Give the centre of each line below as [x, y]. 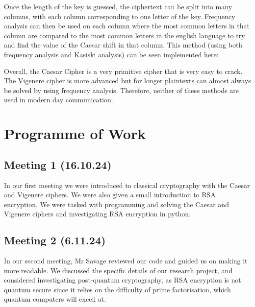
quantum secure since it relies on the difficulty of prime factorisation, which [117, 289]
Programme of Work [75, 133]
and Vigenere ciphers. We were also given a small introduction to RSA [110, 195]
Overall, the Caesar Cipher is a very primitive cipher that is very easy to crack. [123, 71]
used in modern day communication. [59, 100]
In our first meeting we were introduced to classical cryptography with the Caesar [127, 185]
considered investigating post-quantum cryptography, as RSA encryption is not [123, 280]
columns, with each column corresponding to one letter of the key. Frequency [120, 16]
